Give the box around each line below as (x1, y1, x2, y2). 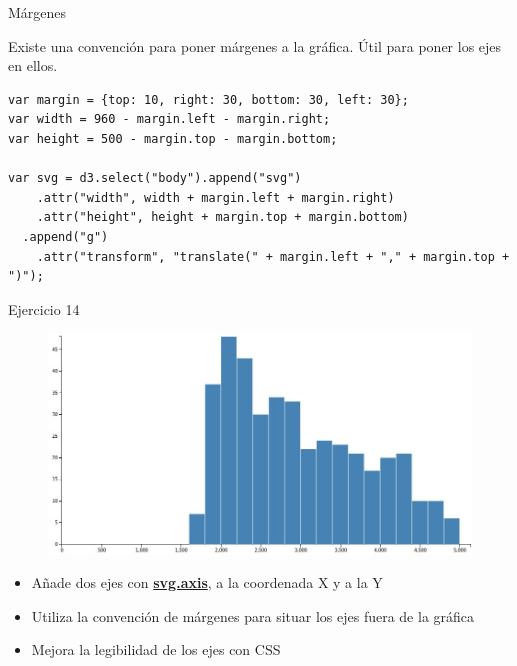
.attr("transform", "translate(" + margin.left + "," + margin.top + (36, 249, 510, 264)
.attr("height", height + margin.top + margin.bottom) (36, 210, 409, 225)
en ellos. (8, 55, 58, 76)
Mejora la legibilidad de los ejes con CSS (31, 639, 281, 660)
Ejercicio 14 (8, 298, 80, 319)
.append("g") (22, 229, 109, 244)
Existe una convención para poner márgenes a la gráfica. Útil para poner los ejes (8, 35, 502, 56)
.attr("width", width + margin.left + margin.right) (36, 190, 395, 205)
